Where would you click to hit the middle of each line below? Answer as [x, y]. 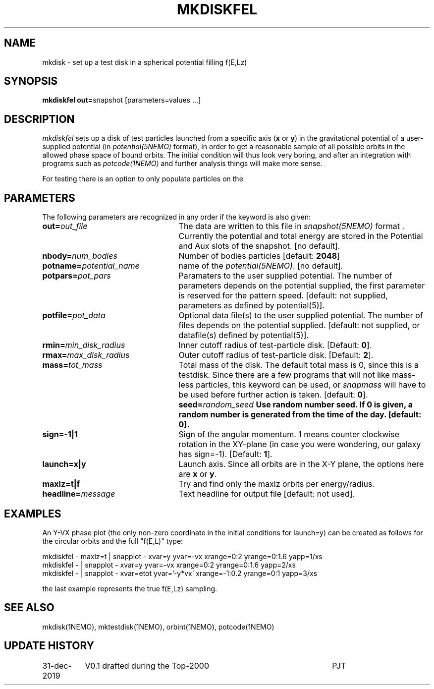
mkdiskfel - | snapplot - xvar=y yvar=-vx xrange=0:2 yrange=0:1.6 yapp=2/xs [169, 565]
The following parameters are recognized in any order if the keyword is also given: [177, 217]
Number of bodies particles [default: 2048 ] [259, 256]
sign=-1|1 [60, 434]
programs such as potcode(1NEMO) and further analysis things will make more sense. [182, 164]
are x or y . [198, 474]
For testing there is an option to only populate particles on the [143, 179]
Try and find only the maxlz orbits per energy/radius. [276, 484]
